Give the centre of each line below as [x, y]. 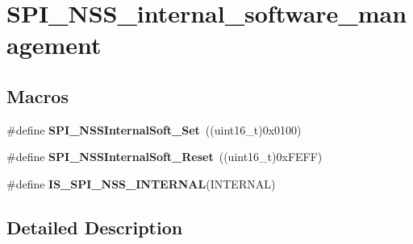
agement [54, 45]
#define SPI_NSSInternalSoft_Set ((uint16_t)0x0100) [154, 129]
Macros [38, 95]
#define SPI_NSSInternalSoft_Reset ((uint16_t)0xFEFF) [165, 157]
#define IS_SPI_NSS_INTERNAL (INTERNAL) [141, 183]
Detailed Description [95, 227]
